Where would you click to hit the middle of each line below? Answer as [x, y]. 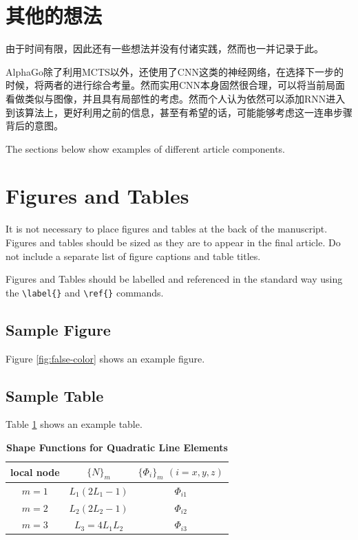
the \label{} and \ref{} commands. [85, 292]
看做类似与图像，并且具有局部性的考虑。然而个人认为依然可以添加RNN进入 [176, 98]
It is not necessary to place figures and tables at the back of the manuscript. [167, 229]
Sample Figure [58, 329]
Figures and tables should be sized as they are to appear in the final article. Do [173, 242]
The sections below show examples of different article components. [146, 148]
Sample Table [55, 395]
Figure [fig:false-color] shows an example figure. [105, 358]
